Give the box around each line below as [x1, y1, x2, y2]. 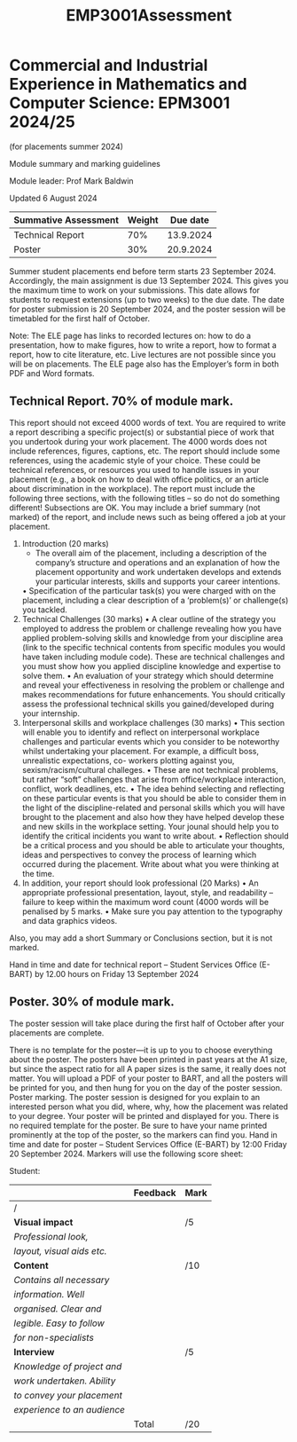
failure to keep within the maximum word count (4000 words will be [21, 896, 269, 907]
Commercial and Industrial [9, 55, 208, 75]
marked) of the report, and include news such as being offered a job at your [9, 511, 286, 522]
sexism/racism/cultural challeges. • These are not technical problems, [21, 764, 279, 775]
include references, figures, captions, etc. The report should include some [9, 445, 281, 456]
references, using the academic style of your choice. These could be [9, 454, 262, 466]
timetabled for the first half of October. [9, 312, 151, 324]
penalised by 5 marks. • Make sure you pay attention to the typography [21, 906, 284, 917]
